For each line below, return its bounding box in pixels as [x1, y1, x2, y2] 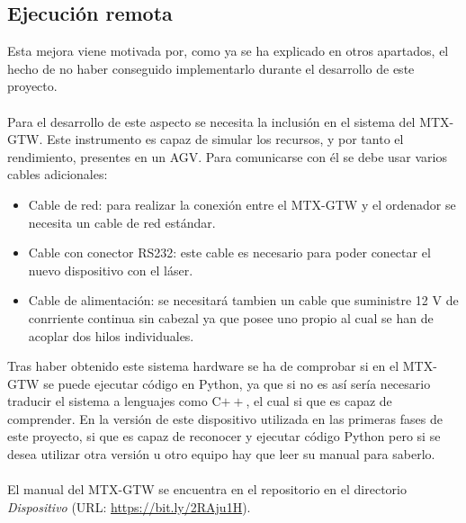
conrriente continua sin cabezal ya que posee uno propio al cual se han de [28, 308, 434, 327]
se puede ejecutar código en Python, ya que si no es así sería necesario [43, 374, 431, 392]
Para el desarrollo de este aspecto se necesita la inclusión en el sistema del [7, 112, 416, 131]
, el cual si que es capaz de [246, 392, 392, 410]
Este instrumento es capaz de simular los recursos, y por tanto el [47, 130, 404, 149]
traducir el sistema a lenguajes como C [7, 392, 221, 410]
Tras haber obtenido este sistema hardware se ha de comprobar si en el [7, 356, 399, 375]
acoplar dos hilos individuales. [28, 326, 194, 345]
